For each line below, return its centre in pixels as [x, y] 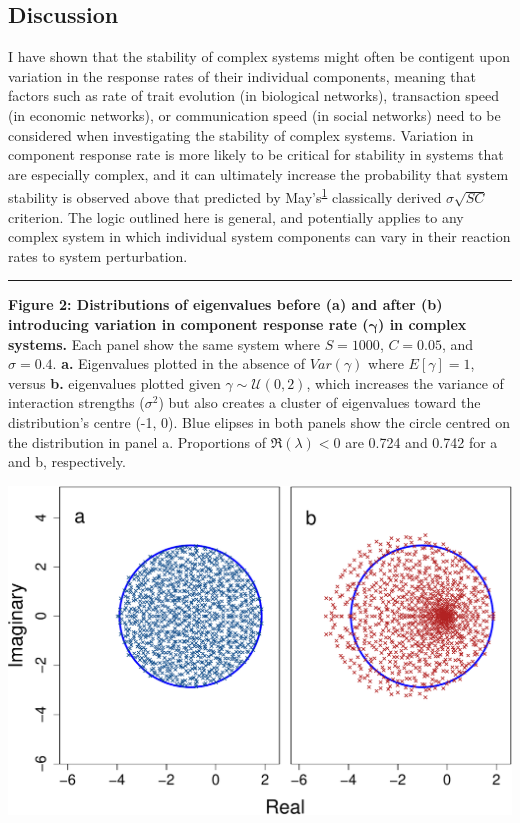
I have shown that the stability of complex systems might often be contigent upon [259, 56]
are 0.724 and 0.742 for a [421, 441]
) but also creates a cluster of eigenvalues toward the [319, 402]
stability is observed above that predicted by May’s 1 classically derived [225, 196]
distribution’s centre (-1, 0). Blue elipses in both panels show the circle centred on [259, 421]
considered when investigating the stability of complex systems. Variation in [241, 134]
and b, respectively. [67, 461]
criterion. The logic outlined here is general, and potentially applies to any [236, 216]
